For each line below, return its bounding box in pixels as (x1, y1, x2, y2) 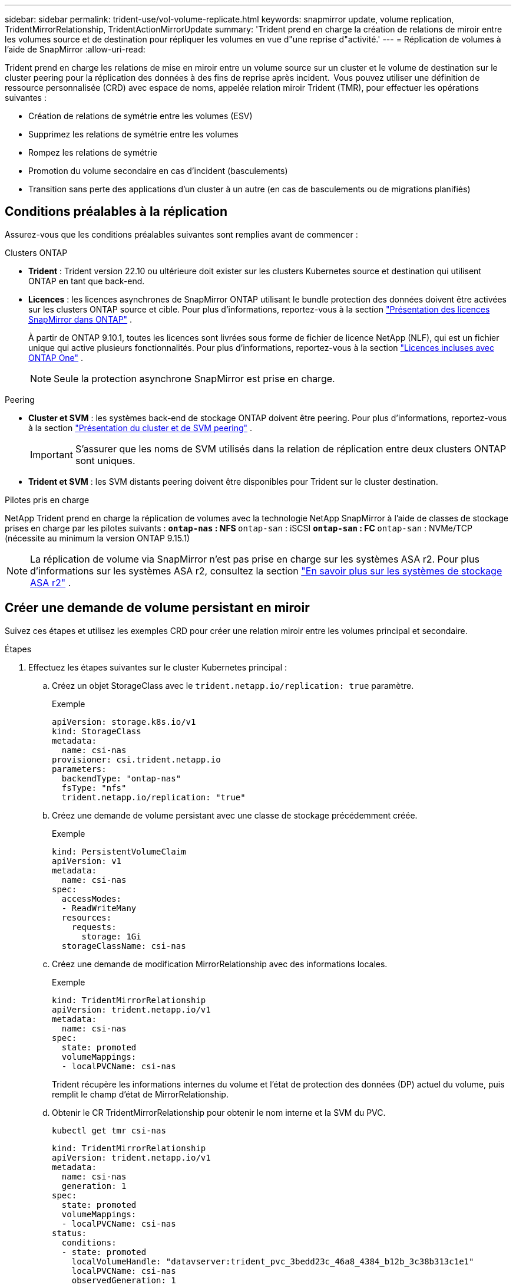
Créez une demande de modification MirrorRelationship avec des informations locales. (52, 958, 388, 969)
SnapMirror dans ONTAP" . (28, 314, 133, 324)
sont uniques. (75, 454, 135, 466)
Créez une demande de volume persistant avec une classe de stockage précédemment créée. (52, 810, 418, 820)
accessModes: (61, 893, 122, 903)
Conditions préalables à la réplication (5, 204, 227, 219)
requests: (71, 922, 117, 932)
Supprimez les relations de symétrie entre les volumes (28, 129, 239, 139)
